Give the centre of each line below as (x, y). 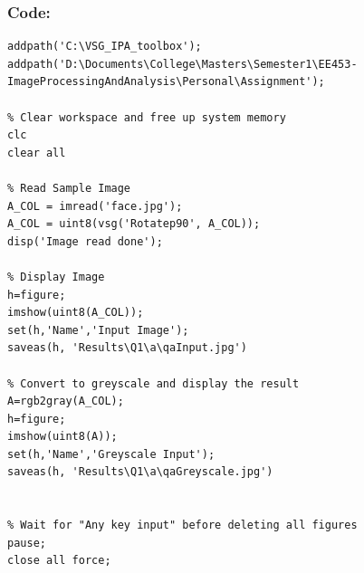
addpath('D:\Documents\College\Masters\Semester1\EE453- (182, 64)
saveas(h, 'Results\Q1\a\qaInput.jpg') (127, 348)
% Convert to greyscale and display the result (153, 383)
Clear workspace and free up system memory (153, 117)
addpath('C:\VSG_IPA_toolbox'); (105, 47)
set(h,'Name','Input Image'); (98, 330)
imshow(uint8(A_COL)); (76, 313)
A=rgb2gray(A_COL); (66, 401)
